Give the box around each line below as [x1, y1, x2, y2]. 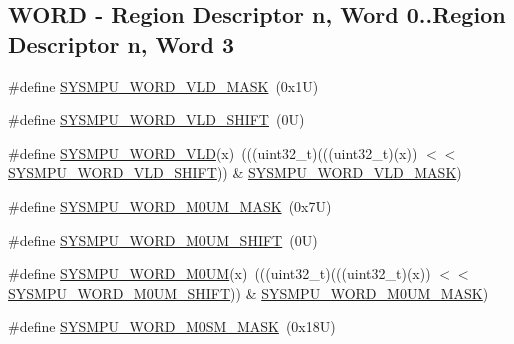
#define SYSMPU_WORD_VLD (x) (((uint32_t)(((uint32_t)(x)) [8, 142, 418, 163]
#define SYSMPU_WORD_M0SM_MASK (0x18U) [8, 316, 336, 337]
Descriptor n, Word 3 [8, 28, 235, 59]
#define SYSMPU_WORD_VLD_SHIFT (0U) [8, 109, 305, 130]
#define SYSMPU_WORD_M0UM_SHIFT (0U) [8, 229, 318, 250]
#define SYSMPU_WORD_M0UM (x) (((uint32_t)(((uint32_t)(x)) [8, 263, 431, 284]
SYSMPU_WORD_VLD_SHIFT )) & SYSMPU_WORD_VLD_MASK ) [8, 162, 462, 183]
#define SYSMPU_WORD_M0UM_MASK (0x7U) [8, 195, 332, 216]
